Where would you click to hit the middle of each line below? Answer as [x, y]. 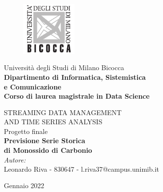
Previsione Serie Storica [45, 140]
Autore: [15, 159]
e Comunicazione [33, 86]
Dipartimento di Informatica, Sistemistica [75, 77]
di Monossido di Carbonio [48, 150]
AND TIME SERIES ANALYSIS [53, 122]
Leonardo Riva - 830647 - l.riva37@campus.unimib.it [82, 169]
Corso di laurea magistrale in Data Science [77, 96]
